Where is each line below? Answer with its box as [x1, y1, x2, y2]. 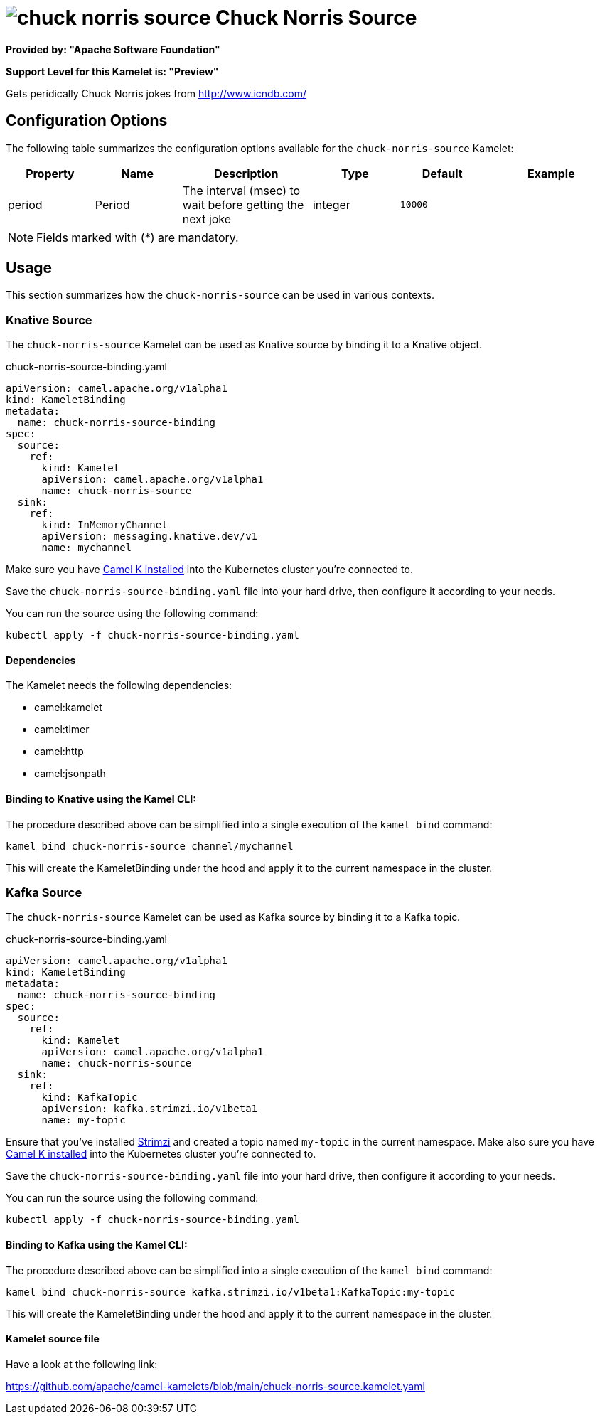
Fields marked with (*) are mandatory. [36, 230, 239, 245]
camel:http [34, 745, 84, 758]
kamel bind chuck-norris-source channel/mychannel [6, 840, 294, 852]
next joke [182, 211, 232, 226]
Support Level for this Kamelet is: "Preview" [6, 65, 219, 78]
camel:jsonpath [34, 767, 106, 780]
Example [527, 166, 575, 181]
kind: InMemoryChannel [41, 519, 168, 531]
